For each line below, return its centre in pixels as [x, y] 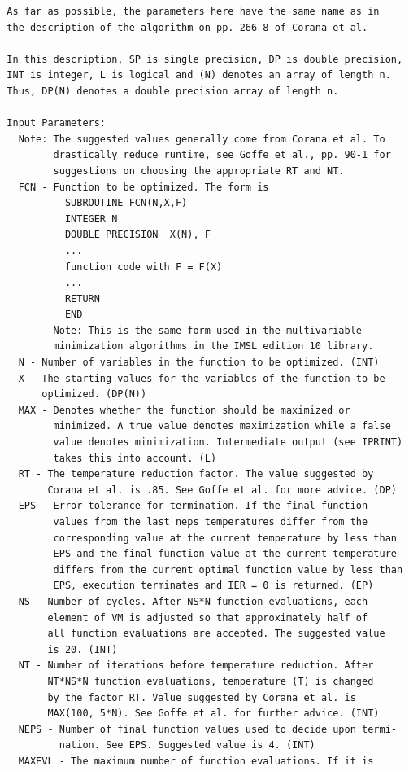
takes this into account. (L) [135, 458]
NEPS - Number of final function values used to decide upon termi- [207, 729]
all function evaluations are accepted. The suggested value [216, 634]
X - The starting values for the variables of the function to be [202, 378]
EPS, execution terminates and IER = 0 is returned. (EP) [213, 586]
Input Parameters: [57, 123]
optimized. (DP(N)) [94, 394]
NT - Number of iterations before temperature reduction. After [196, 666]
